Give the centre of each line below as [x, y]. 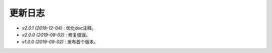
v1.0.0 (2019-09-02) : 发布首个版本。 [60, 42]
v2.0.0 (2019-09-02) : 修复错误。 [56, 34]
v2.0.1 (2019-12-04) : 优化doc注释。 [59, 28]
